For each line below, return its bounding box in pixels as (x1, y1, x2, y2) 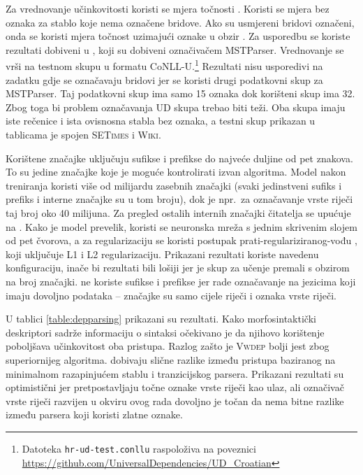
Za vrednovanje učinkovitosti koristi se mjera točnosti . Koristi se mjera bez (6, 1, 329, 15)
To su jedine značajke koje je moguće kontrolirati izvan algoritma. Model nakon (6, 164, 346, 179)
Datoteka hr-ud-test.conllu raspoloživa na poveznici (22, 441, 256, 455)
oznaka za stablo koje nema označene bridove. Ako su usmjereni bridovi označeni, (6, 15, 355, 29)
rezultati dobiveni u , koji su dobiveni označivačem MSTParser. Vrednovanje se (6, 42, 344, 57)
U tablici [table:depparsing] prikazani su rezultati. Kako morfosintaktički (6, 311, 316, 326)
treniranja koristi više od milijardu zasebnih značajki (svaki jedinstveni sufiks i (6, 178, 342, 192)
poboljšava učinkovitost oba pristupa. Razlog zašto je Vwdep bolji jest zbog (6, 339, 329, 353)
